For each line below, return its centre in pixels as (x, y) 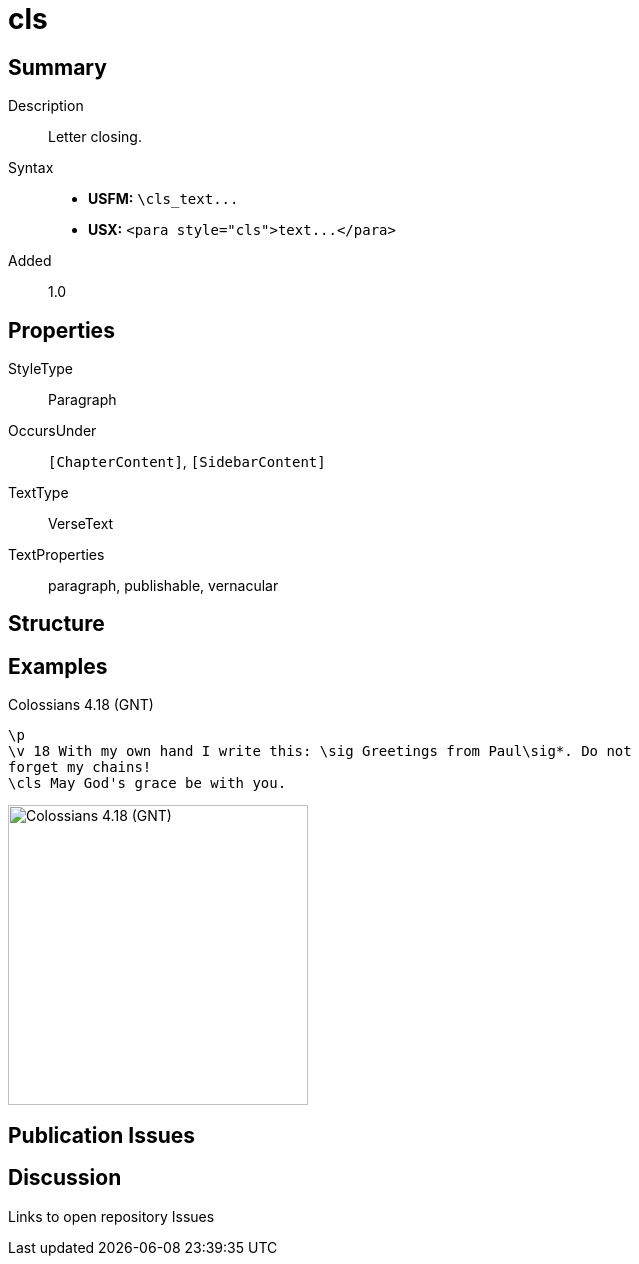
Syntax (31, 168)
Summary (57, 67)
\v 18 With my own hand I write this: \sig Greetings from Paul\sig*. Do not (320, 751)
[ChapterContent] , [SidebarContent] (187, 462)
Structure (56, 624)
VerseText (81, 524)
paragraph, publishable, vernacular (163, 586)
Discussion (65, 1178)
